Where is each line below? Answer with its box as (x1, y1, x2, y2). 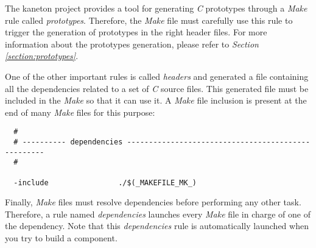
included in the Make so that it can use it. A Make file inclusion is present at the (5, 94, 307, 107)
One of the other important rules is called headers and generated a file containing (5, 69, 309, 82)
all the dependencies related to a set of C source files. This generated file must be (5, 82, 309, 94)
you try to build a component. (5, 232, 118, 244)
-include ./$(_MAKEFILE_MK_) (13, 178, 197, 187)
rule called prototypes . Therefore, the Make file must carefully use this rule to (5, 13, 293, 26)
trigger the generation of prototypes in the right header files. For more (5, 26, 267, 38)
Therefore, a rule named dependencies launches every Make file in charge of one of (5, 207, 311, 220)
